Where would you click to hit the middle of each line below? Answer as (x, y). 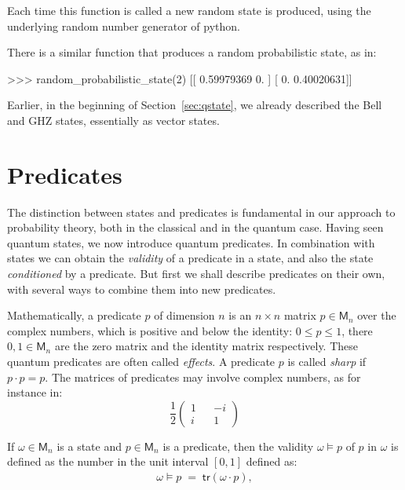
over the (377, 315)
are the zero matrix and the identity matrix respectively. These (206, 346)
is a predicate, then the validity (238, 446)
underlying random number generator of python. (124, 26)
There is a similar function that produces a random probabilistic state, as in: (192, 52)
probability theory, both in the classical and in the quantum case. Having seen (195, 227)
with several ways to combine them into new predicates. (142, 289)
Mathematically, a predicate (74, 315)
